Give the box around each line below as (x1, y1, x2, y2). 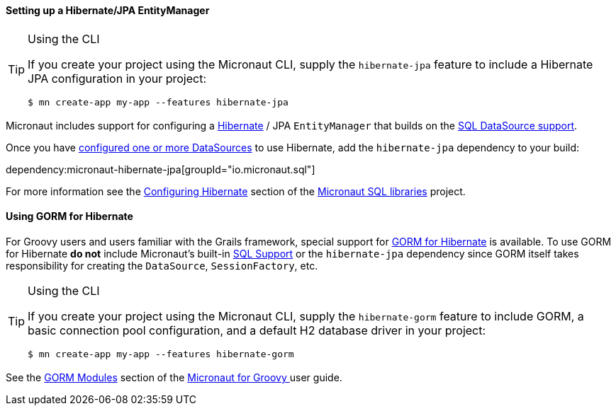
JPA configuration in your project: (28, 71, 207, 86)
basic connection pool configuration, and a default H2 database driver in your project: (28, 323, 486, 337)
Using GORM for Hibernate (6, 210, 133, 223)
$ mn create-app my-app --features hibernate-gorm (28, 348, 294, 359)
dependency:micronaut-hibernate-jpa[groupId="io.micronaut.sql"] (6, 163, 315, 175)
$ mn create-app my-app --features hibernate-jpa (28, 96, 289, 108)
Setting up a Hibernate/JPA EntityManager (6, 4, 210, 16)
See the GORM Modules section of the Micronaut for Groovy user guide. (6, 371, 342, 383)
